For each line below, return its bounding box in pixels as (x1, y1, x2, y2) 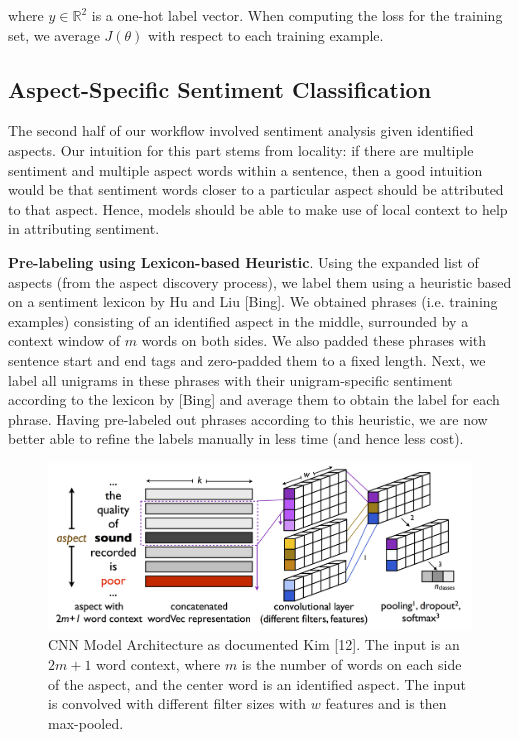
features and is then (325, 693, 447, 714)
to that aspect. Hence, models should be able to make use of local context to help (8, 198, 508, 219)
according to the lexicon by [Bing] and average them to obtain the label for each (8, 389, 500, 410)
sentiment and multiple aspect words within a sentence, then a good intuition (8, 159, 483, 180)
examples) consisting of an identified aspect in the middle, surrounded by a (8, 310, 469, 331)
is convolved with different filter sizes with (48, 693, 307, 714)
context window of (8, 330, 120, 351)
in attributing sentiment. (8, 218, 160, 239)
